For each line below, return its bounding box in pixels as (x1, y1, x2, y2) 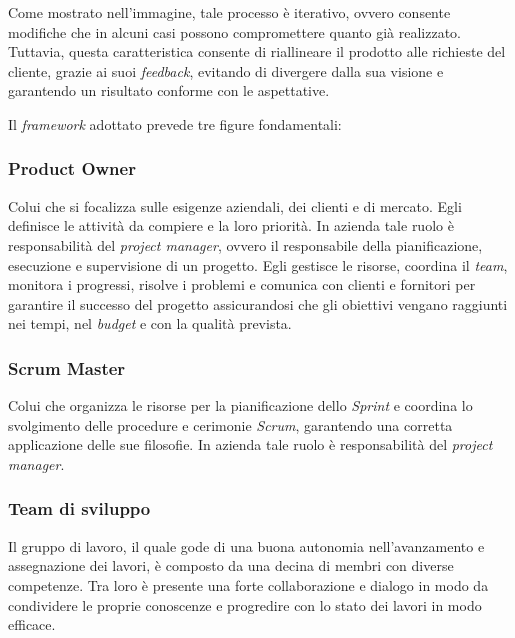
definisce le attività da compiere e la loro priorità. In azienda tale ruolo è (8, 215, 454, 236)
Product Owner (8, 156, 136, 181)
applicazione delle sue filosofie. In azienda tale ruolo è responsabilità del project (8, 434, 493, 455)
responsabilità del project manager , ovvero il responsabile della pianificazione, (8, 234, 483, 255)
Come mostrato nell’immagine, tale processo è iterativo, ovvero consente (8, 2, 451, 22)
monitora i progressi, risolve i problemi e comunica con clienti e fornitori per (8, 274, 476, 295)
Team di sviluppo (8, 496, 151, 521)
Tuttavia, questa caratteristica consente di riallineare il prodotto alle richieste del (8, 41, 506, 62)
